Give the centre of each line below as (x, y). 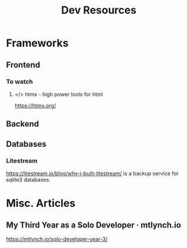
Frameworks (37, 43)
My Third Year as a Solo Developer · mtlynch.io (93, 225)
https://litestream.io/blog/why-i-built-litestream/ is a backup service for (93, 173)
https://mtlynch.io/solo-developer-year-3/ (57, 239)
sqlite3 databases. (29, 179)
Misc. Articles (41, 203)
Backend (23, 124)
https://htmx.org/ (35, 106)
